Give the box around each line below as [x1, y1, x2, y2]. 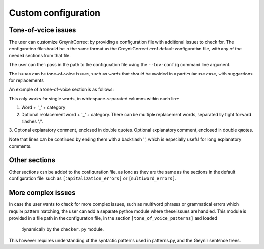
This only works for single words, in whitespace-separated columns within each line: [9, 96, 180, 101]
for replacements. [9, 77, 45, 83]
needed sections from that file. [9, 52, 71, 58]
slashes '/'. [21, 118, 44, 124]
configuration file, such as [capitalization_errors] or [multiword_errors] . [9, 175, 176, 181]
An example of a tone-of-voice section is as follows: [9, 86, 114, 93]
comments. [9, 143, 32, 149]
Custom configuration [9, 7, 101, 18]
